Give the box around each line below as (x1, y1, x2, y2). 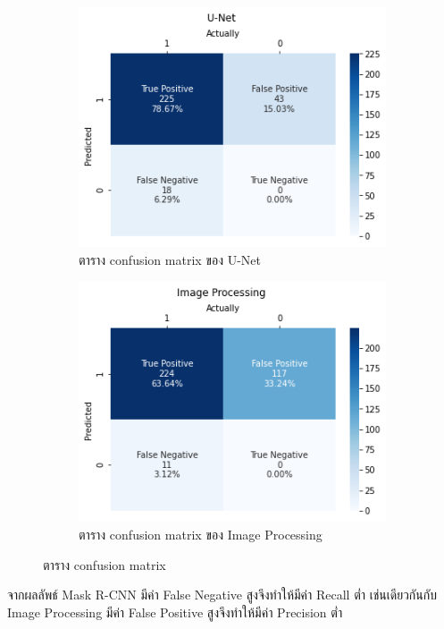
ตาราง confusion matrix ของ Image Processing (79, 524, 323, 543)
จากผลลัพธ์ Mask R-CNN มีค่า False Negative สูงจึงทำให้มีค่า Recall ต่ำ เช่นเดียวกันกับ (7, 585, 437, 604)
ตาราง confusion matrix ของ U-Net (79, 250, 261, 268)
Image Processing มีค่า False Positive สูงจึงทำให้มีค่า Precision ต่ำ (7, 602, 343, 621)
